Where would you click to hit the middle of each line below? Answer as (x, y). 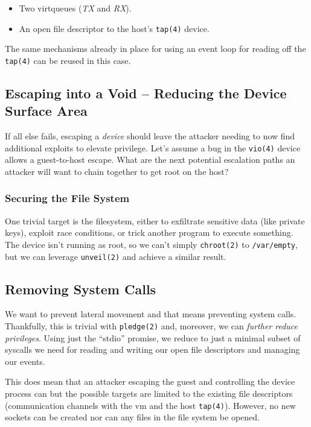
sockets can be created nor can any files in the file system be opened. (132, 417)
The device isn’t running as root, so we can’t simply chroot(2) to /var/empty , (151, 244)
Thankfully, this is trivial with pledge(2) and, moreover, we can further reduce (152, 326)
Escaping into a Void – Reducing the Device (146, 93)
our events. (25, 361)
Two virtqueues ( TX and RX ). (75, 8)
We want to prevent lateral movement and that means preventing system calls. (151, 314)
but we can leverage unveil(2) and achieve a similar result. (116, 256)
